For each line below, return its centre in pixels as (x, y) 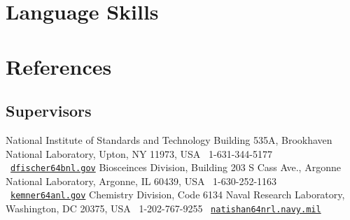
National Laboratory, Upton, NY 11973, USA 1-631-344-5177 (139, 153)
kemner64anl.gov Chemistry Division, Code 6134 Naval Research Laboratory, (178, 195)
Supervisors (49, 111)
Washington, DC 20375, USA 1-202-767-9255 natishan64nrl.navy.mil (163, 208)
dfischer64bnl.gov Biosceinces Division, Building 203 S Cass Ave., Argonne (176, 167)
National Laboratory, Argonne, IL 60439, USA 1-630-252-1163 (141, 181)
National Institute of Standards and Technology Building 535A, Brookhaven (169, 139)
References (59, 66)
